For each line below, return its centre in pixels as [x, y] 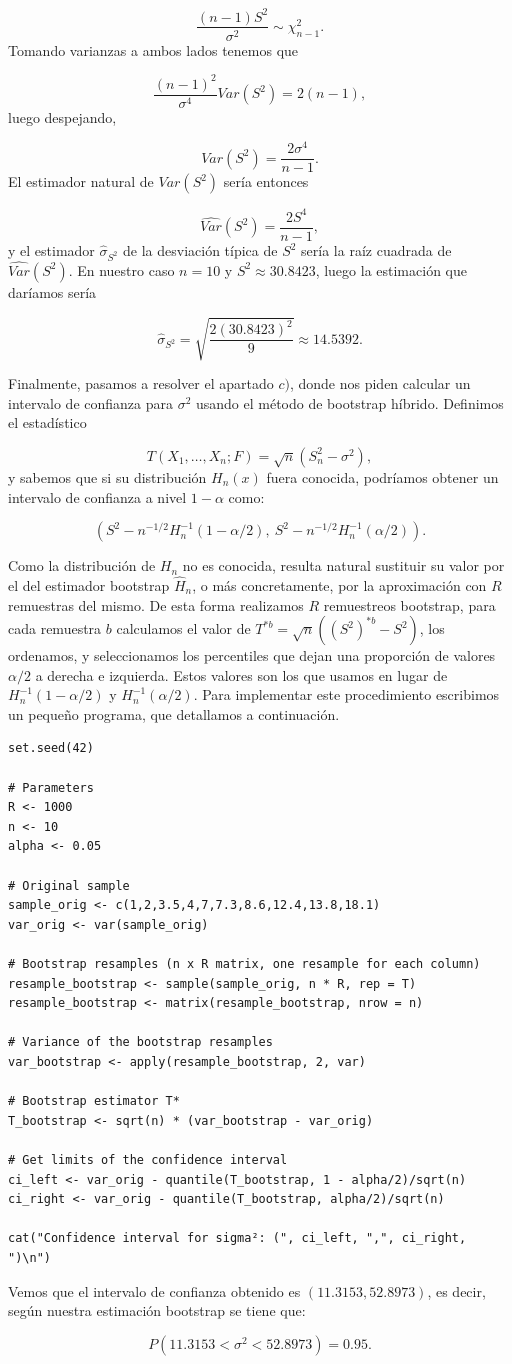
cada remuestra [55, 628]
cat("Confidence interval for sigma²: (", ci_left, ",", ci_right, [237, 1238]
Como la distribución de [82, 565]
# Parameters [51, 787]
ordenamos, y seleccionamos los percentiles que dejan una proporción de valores [252, 655]
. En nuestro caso [121, 269]
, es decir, [456, 1290]
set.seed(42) [51, 748]
